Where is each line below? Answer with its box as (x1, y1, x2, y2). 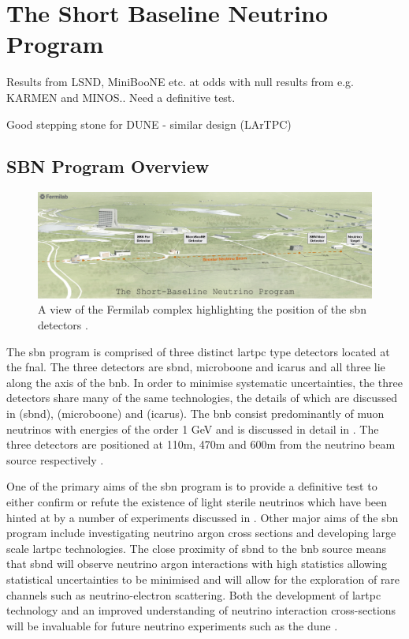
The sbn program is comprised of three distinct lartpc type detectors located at (6, 343, 390, 359)
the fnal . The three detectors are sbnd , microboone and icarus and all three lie (6, 359, 385, 375)
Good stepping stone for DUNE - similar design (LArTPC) (6, 115, 292, 132)
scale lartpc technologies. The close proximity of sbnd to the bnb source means (6, 539, 387, 556)
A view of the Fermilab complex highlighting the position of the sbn (38, 301, 366, 318)
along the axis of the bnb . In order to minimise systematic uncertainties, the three (6, 374, 403, 390)
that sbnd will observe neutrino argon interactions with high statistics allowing (6, 555, 387, 572)
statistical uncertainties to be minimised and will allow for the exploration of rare (6, 570, 400, 587)
